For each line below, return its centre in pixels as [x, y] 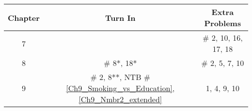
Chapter [24, 17]
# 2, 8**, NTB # [120, 77]
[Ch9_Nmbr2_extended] [120, 99]
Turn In [120, 17]
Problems [223, 23]
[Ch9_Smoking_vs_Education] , [120, 88]
